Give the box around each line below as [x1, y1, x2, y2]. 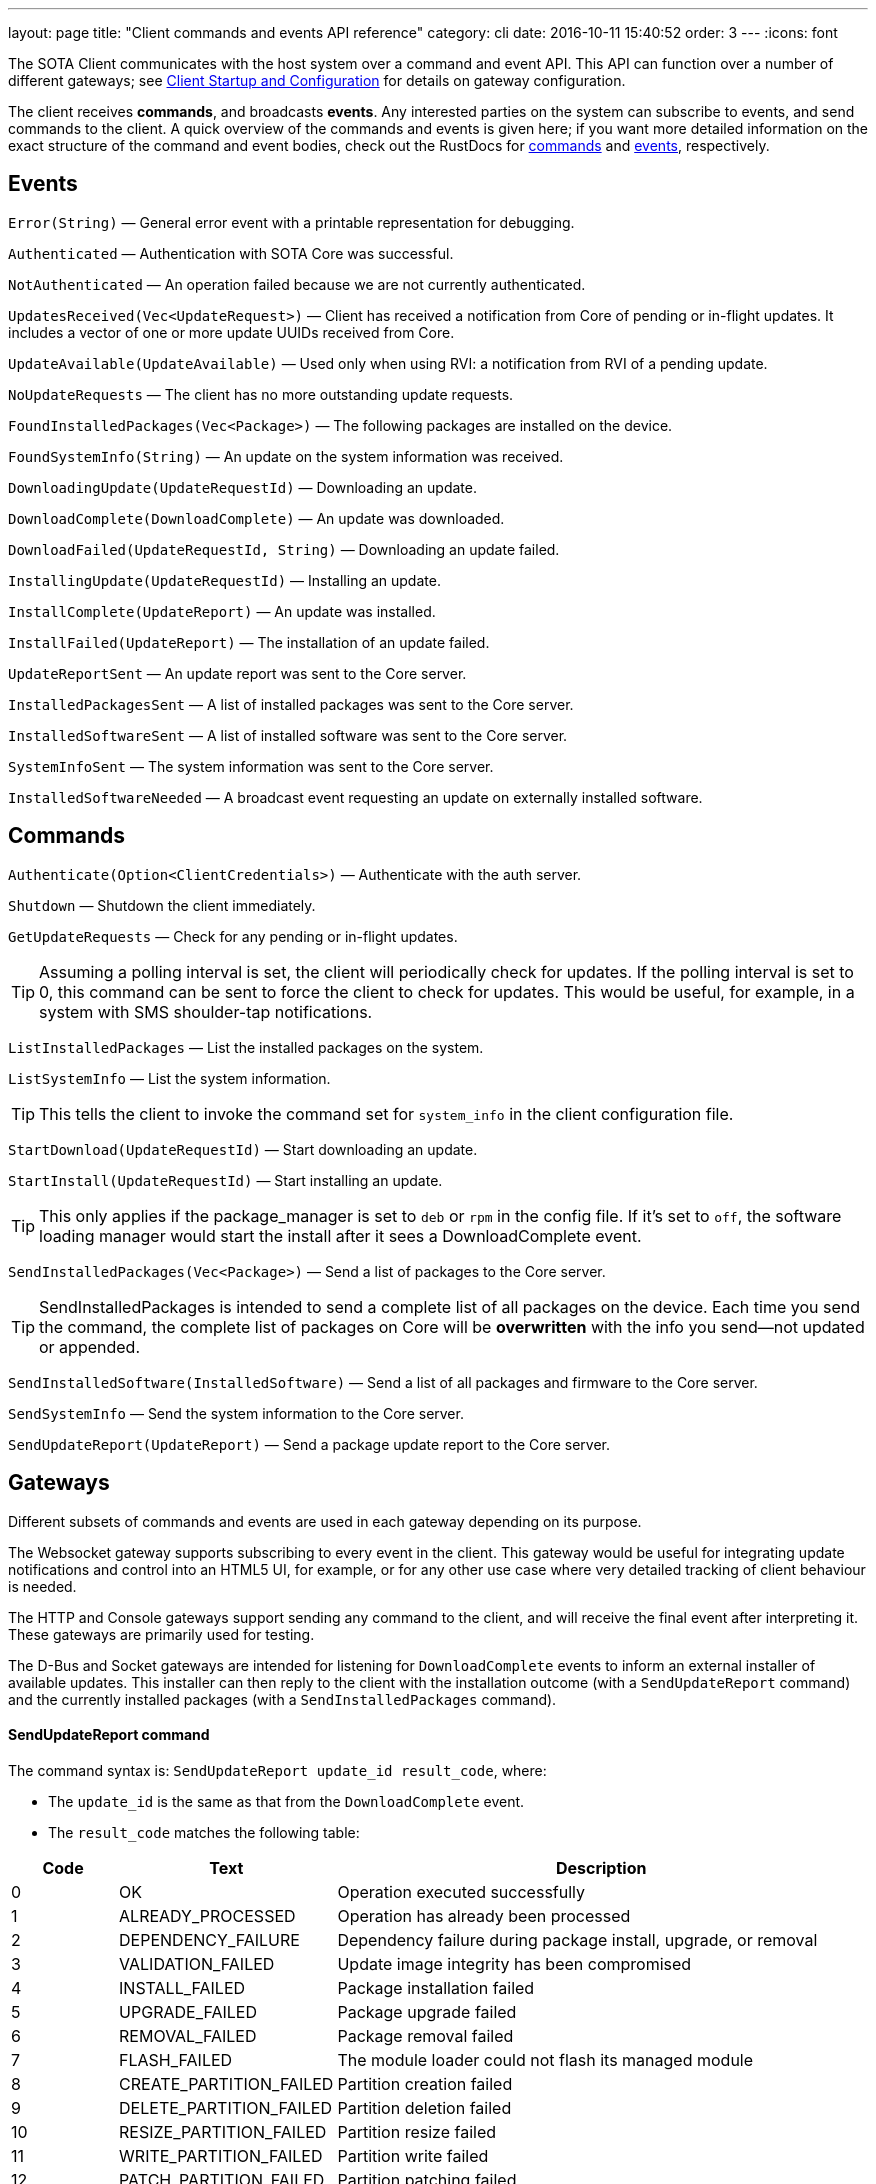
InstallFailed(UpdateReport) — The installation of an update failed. [8, 633, 490, 651]
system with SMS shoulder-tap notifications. [39, 1001, 373, 1022]
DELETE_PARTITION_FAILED [119, 2097, 332, 2118]
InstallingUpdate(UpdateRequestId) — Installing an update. [8, 571, 441, 589]
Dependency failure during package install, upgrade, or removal [337, 1929, 818, 1950]
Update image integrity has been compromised [337, 1953, 692, 1974]
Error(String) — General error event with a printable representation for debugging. [8, 213, 575, 231]
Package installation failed [337, 1977, 535, 1998]
